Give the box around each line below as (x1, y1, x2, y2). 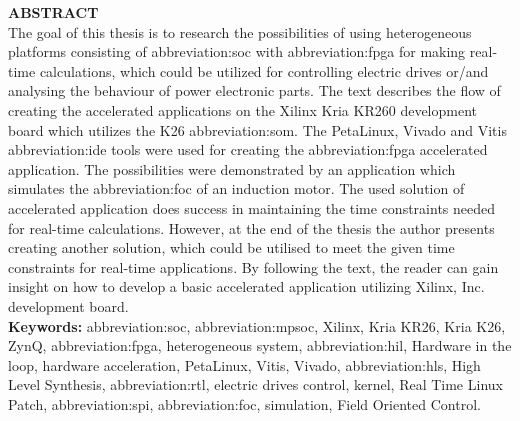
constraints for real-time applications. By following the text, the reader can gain (8, 256, 499, 277)
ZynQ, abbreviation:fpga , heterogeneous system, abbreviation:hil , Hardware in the (8, 335, 512, 356)
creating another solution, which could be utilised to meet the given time (8, 237, 455, 258)
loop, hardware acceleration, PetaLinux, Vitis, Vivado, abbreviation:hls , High (8, 354, 481, 375)
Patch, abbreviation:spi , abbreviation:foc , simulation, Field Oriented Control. (8, 393, 481, 414)
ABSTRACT (8, 2, 99, 22)
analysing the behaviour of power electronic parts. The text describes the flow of (8, 80, 501, 101)
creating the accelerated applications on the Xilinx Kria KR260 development (8, 99, 477, 120)
